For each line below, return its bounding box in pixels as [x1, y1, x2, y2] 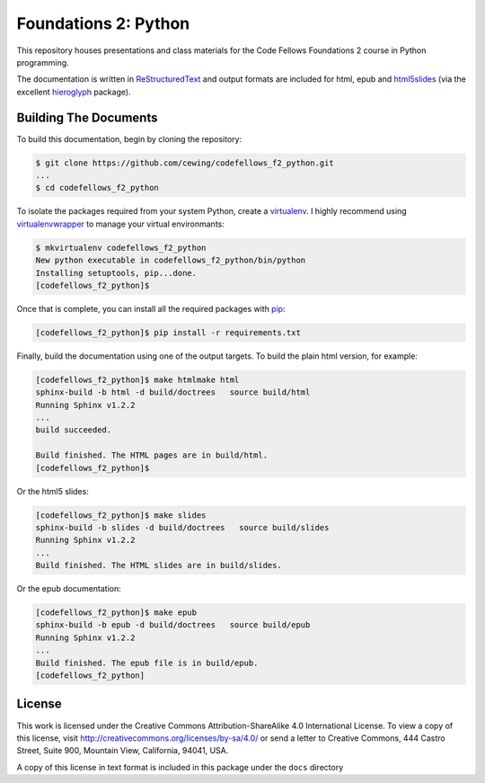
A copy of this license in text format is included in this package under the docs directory [16, 761, 344, 772]
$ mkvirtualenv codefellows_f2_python [35, 243, 207, 253]
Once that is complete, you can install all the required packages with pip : [16, 303, 287, 314]
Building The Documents [16, 110, 158, 125]
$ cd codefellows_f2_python [35, 182, 159, 193]
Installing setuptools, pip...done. [35, 268, 198, 278]
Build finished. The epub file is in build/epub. [35, 657, 259, 668]
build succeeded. [35, 425, 112, 435]
